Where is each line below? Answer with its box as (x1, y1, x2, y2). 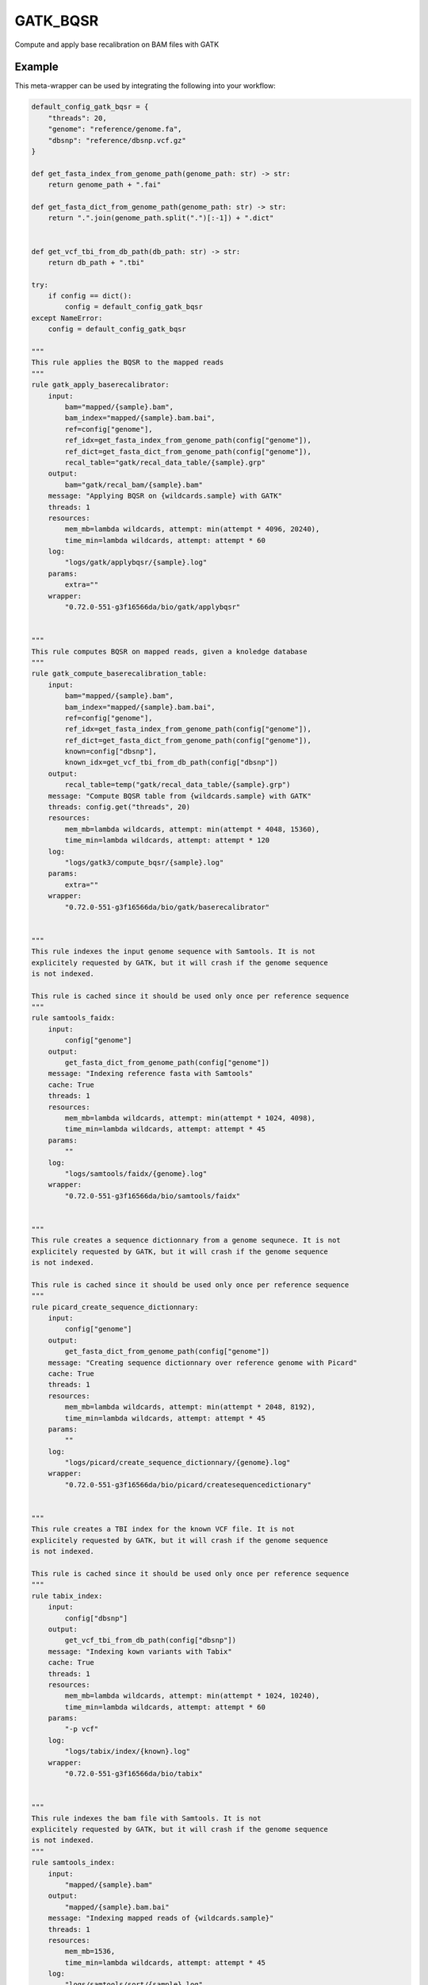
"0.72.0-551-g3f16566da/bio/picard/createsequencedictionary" (64, 1480, 312, 1489)
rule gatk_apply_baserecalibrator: (31, 380, 170, 389)
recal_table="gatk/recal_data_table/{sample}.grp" (64, 457, 266, 467)
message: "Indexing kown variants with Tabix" (48, 1647, 233, 1655)
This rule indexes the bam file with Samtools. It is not (31, 1813, 262, 1822)
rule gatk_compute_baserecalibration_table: (31, 669, 208, 678)
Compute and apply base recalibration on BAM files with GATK (14, 40, 220, 49)
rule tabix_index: (31, 1591, 103, 1600)
